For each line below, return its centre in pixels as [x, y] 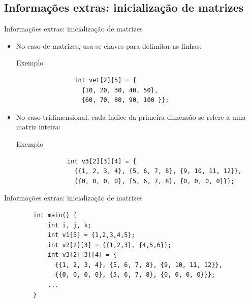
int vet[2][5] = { [105, 80]
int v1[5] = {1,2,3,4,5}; [91, 235]
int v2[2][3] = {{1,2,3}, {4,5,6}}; [110, 245]
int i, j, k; [69, 225]
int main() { [55, 215]
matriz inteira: [38, 127]
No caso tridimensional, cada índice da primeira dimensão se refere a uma [131, 116]
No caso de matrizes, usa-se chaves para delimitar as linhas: [109, 45]
